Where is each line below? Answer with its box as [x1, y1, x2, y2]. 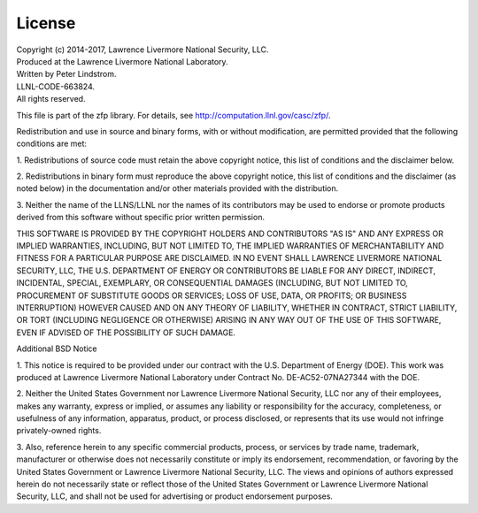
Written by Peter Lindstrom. [16, 69, 117, 80]
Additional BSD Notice [16, 343, 97, 354]
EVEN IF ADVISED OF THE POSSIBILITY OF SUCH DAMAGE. [16, 327, 236, 338]
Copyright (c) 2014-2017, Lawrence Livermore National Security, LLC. [16, 44, 269, 55]
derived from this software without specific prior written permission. [16, 212, 266, 223]
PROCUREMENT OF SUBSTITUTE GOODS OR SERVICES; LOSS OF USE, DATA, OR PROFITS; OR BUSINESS [16, 290, 407, 301]
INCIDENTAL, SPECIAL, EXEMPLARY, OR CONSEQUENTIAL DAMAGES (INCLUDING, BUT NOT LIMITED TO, [16, 278, 409, 288]
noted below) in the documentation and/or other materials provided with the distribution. [16, 183, 339, 194]
